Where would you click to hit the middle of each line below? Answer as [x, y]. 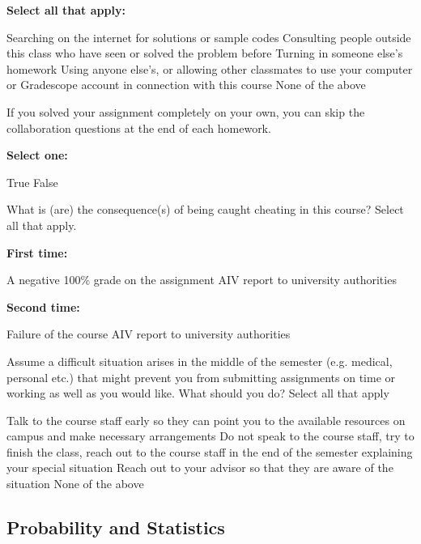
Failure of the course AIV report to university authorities [149, 334]
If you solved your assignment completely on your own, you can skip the [186, 111]
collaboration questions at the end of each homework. [139, 127]
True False [32, 182]
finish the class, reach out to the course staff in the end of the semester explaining [210, 451]
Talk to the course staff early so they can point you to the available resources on [206, 420]
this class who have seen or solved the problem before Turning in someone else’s [205, 53]
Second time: [43, 306]
